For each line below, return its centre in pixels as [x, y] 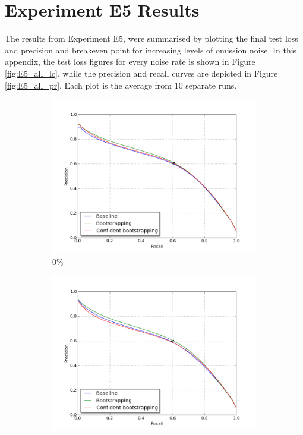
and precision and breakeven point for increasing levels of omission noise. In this [151, 50]
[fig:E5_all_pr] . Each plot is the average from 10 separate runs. [121, 85]
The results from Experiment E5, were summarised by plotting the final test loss [151, 38]
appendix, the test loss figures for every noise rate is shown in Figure [130, 62]
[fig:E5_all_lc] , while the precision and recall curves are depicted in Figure [141, 73]
